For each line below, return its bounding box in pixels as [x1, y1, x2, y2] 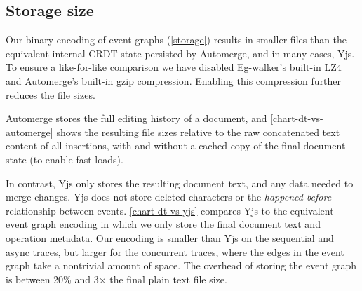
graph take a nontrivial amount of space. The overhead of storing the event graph [6, 258, 357, 273]
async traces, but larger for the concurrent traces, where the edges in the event [6, 244, 344, 259]
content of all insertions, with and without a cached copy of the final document [6, 138, 346, 153]
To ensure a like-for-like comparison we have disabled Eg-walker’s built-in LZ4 [6, 60, 342, 74]
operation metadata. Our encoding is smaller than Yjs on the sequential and [6, 230, 334, 245]
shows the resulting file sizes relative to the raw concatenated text [56, 124, 340, 139]
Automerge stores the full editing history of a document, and [6, 111, 267, 126]
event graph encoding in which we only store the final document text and [6, 217, 321, 231]
